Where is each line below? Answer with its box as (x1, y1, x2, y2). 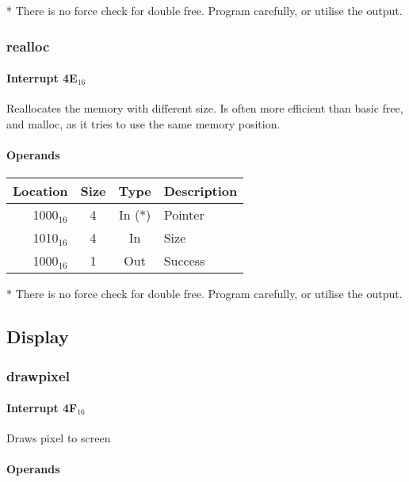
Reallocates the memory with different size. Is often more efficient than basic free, (6, 100, 403, 117)
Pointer (163, 205, 204, 224)
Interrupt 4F (6, 400, 78, 416)
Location (13, 182, 68, 201)
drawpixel (6, 365, 70, 385)
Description (163, 182, 238, 201)
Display (6, 324, 69, 349)
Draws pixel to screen (6, 430, 111, 446)
